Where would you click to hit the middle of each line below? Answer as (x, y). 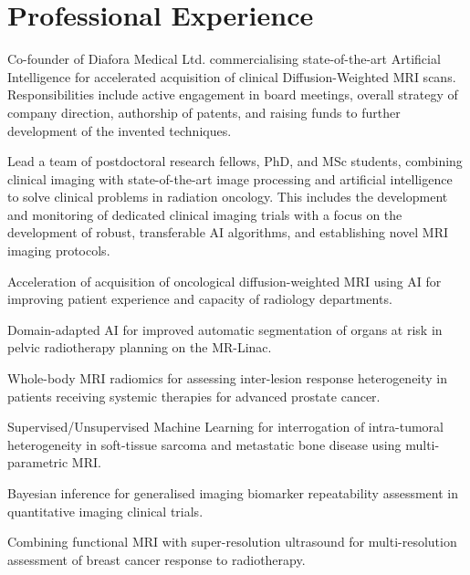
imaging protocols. (59, 251)
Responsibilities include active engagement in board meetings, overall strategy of (233, 94)
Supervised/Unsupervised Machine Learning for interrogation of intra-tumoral (225, 427)
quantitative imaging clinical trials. (105, 511)
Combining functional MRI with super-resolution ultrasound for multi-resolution (232, 542)
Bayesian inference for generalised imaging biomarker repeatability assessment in (233, 493)
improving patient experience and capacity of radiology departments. (200, 299)
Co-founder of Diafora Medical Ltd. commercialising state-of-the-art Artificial (224, 59)
